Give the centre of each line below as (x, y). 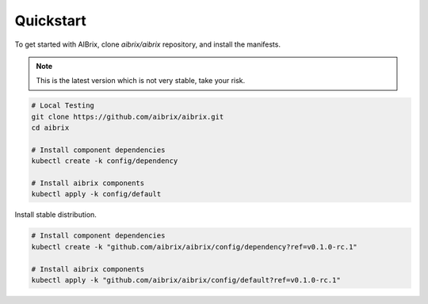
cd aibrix (50, 128)
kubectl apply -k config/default (96, 194)
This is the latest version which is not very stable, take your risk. (141, 81)
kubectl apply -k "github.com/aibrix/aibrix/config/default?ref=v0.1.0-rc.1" (186, 280)
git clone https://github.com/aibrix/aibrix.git (128, 116)
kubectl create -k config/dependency (105, 161)
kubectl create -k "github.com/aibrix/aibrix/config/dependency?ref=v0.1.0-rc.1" (195, 247)
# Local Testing (63, 106)
